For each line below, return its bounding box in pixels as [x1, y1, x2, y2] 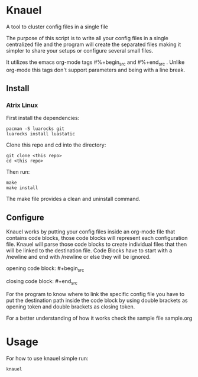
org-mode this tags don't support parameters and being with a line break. [6, 66, 185, 73]
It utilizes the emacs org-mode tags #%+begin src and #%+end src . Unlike [6, 58, 185, 67]
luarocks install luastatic [6, 131, 76, 137]
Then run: [6, 168, 30, 175]
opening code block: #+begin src [6, 265, 85, 274]
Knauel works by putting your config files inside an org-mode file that [6, 228, 176, 235]
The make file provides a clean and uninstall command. [6, 196, 141, 203]
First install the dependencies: [6, 115, 80, 122]
